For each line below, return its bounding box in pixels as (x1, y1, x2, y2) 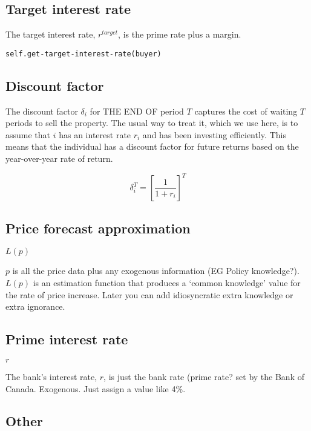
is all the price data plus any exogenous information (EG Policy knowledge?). (12, 264, 300, 277)
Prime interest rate (5, 330, 128, 349)
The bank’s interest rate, (5, 370, 97, 383)
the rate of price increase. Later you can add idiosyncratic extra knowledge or (5, 288, 293, 301)
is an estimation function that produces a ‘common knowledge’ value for (33, 276, 301, 289)
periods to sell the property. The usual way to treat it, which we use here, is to (5, 116, 298, 129)
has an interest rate (59, 128, 131, 141)
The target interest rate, (5, 28, 96, 41)
